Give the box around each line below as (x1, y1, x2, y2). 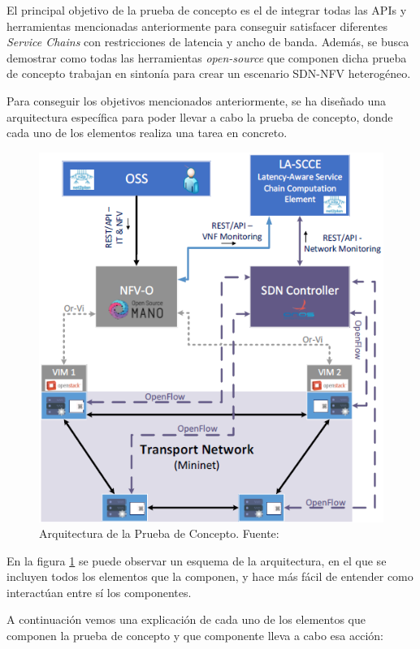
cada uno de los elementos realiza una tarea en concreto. (6, 124, 288, 141)
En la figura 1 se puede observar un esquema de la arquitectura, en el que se (6, 552, 387, 569)
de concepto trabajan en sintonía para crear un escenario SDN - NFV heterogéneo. (6, 65, 411, 82)
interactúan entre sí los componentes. (6, 583, 192, 600)
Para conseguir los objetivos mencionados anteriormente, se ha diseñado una (6, 92, 387, 109)
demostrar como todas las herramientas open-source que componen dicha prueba (6, 49, 407, 66)
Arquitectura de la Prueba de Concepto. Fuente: (39, 525, 279, 542)
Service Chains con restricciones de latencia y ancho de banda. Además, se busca (6, 33, 409, 50)
